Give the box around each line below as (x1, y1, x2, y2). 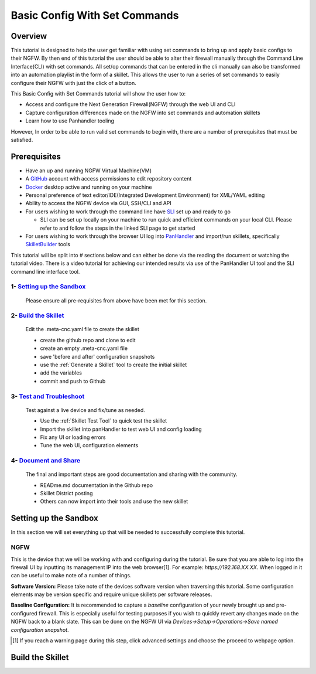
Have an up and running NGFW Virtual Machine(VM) (25, 167, 152, 174)
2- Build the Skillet (11, 311, 64, 319)
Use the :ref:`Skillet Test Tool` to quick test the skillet (40, 417, 167, 424)
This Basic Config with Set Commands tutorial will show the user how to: (11, 90, 186, 97)
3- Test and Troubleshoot (11, 392, 85, 400)
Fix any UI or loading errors (40, 434, 106, 441)
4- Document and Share (11, 457, 81, 465)
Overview (11, 31, 47, 41)
